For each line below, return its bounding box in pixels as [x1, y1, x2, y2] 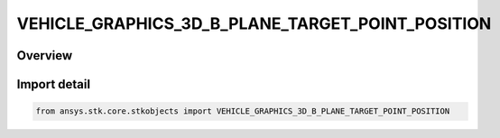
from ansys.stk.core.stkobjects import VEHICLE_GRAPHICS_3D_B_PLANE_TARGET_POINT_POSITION [35, 106, 450, 116]
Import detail [16, 77, 90, 92]
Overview [16, 48, 73, 63]
